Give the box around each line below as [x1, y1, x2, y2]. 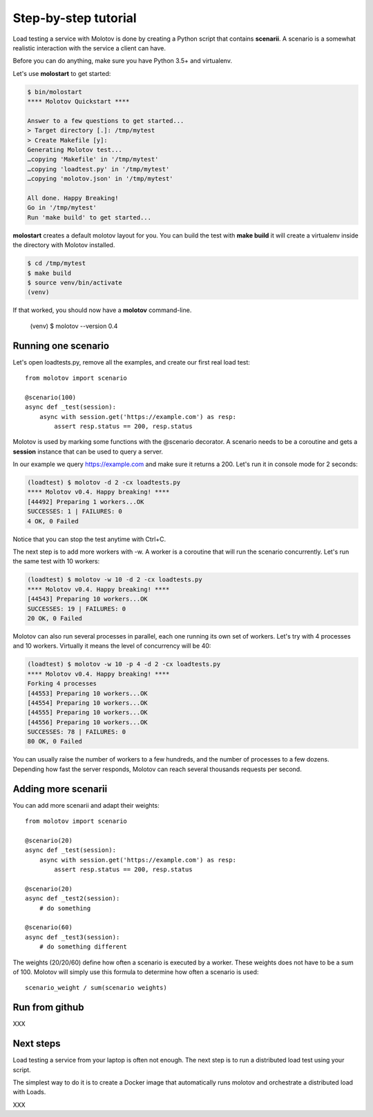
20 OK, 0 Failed [27, 614, 83, 622]
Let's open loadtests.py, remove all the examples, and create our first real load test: [12, 358, 250, 366]
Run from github [12, 1002, 84, 1013]
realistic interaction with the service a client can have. [12, 43, 166, 52]
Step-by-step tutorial [12, 10, 137, 26]
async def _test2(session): [25, 895, 120, 902]
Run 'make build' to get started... [27, 213, 152, 221]
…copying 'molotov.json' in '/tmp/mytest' [27, 175, 173, 183]
